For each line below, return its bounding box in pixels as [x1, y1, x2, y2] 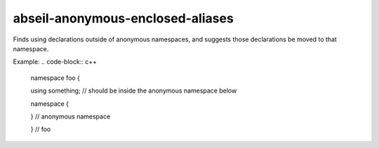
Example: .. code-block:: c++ [13, 58, 98, 66]
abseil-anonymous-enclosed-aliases [13, 11, 234, 26]
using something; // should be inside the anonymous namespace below [30, 86, 237, 95]
